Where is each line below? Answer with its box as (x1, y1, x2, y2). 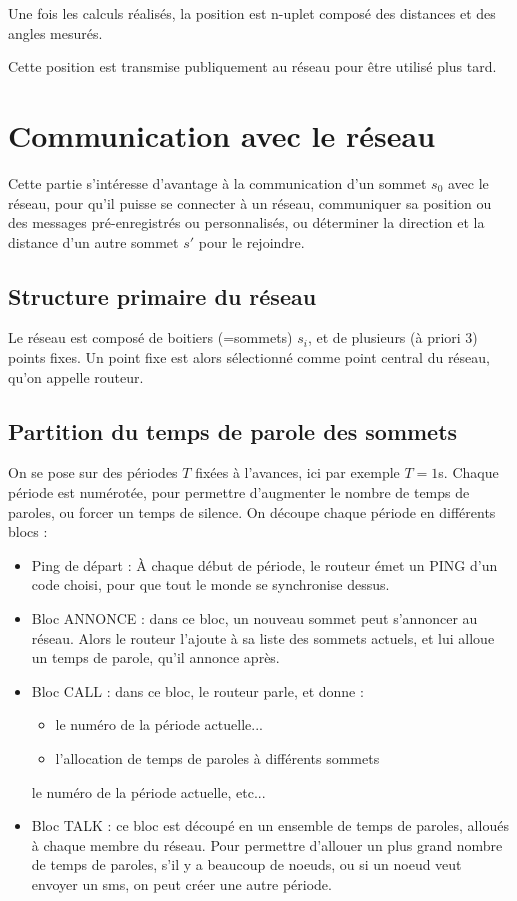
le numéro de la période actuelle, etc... (31, 781, 266, 802)
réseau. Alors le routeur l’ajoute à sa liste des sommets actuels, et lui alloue (31, 627, 495, 648)
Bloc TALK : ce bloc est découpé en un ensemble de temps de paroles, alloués (31, 815, 509, 836)
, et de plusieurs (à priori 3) (307, 327, 478, 348)
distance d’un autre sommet (8, 231, 179, 252)
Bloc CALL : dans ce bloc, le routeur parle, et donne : (31, 680, 364, 701)
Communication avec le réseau (8, 114, 436, 155)
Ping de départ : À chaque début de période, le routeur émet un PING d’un (31, 554, 498, 575)
